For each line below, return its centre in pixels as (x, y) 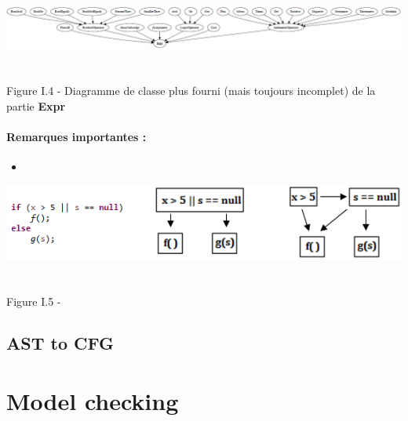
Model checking (93, 401)
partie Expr (36, 105)
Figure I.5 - (34, 301)
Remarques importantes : (76, 136)
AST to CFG (60, 343)
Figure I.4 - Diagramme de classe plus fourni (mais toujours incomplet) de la (191, 90)
